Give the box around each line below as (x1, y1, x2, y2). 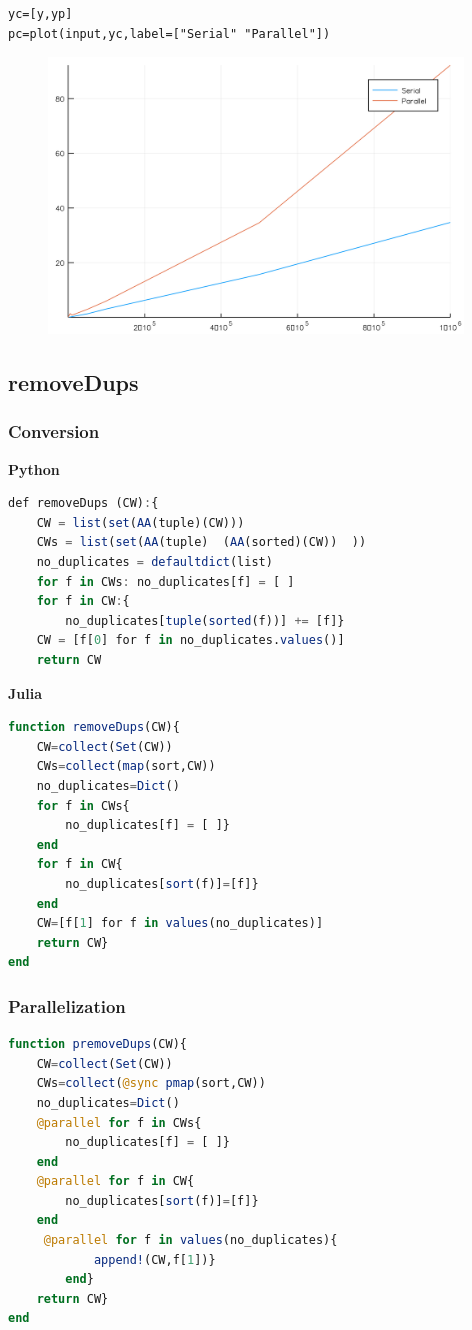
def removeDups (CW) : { (8, 496, 159, 511)
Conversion (8, 419, 100, 444)
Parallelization (8, 993, 126, 1018)
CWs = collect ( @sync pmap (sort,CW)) (36, 1076, 266, 1091)
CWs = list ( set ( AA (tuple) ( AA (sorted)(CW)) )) (36, 535, 367, 550)
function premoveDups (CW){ (8, 1037, 187, 1052)
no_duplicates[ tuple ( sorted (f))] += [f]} (65, 613, 345, 628)
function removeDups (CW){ (8, 720, 180, 735)
